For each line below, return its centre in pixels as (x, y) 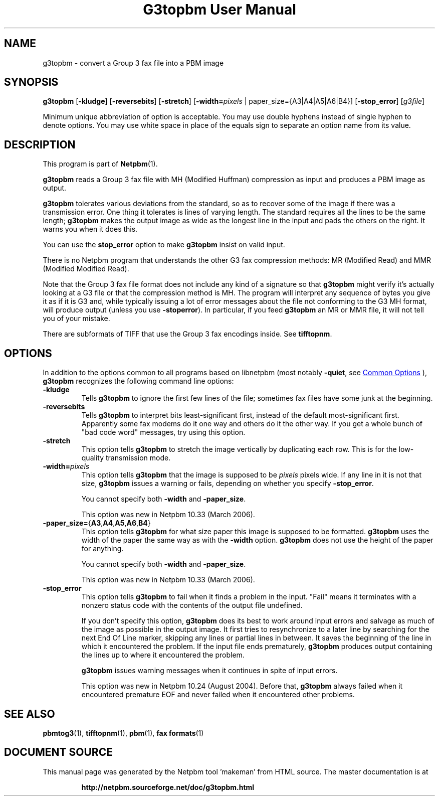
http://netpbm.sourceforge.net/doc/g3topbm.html (168, 787)
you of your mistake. (76, 318)
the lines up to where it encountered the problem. (163, 655)
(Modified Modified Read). (86, 269)
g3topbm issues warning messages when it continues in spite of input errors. (209, 671)
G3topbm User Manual (220, 10)
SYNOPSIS (31, 82)
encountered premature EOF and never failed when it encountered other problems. (218, 695)
